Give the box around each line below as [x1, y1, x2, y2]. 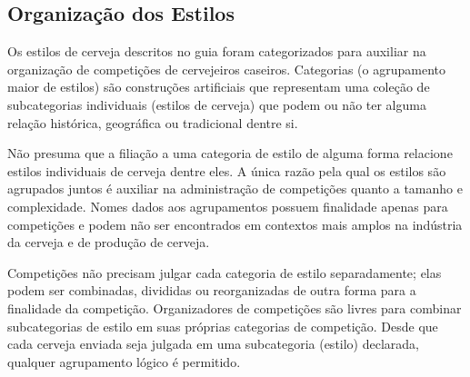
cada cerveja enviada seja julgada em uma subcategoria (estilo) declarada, [7, 334, 419, 353]
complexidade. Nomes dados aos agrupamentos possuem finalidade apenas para [7, 196, 448, 215]
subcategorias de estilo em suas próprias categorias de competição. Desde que [7, 316, 438, 335]
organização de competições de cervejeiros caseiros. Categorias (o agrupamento [7, 59, 445, 78]
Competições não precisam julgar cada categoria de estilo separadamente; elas [7, 263, 442, 282]
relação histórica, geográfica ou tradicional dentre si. [7, 113, 298, 132]
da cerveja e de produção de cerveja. [7, 233, 210, 252]
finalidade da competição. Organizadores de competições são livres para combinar [7, 298, 462, 317]
